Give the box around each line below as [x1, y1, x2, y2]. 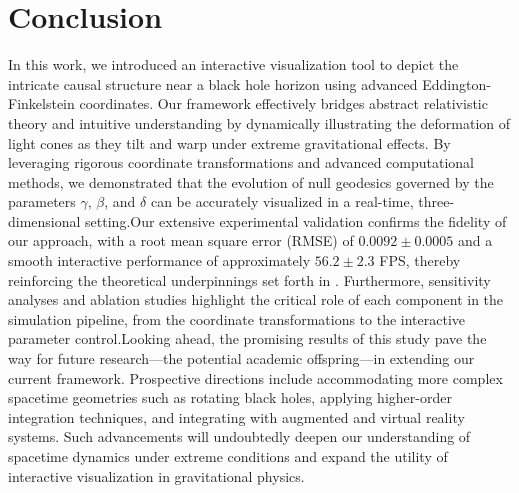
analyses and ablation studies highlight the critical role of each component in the [8, 289, 504, 310]
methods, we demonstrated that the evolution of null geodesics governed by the [8, 171, 494, 192]
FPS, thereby [379, 250, 461, 271]
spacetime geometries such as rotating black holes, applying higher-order [8, 387, 452, 408]
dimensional [8, 210, 81, 231]
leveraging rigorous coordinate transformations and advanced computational [8, 152, 475, 173]
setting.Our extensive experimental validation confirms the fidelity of [85, 210, 507, 231]
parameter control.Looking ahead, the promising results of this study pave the [8, 328, 487, 349]
